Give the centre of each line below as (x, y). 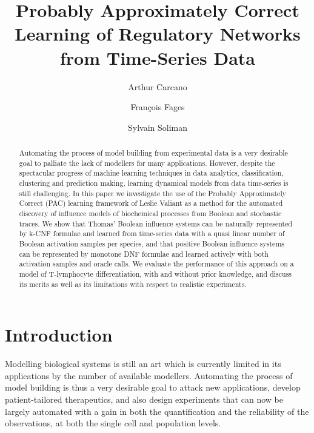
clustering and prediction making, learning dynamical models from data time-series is (154, 183)
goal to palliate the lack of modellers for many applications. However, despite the (147, 163)
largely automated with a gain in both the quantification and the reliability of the (157, 411)
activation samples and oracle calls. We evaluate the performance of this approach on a (156, 264)
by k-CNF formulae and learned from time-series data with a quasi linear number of (152, 233)
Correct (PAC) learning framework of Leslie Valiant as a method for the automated (151, 203)
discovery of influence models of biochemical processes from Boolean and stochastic (150, 213)
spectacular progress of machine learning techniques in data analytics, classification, (151, 173)
